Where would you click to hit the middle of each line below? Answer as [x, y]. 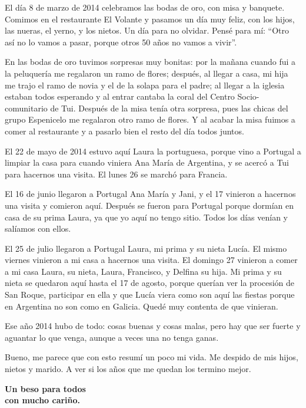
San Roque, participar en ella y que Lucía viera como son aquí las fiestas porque [150, 295]
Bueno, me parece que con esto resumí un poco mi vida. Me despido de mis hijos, [152, 357]
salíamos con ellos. [38, 228]
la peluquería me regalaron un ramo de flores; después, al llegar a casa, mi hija [147, 73]
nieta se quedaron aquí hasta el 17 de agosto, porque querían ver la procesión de [150, 283]
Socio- [248, 96]
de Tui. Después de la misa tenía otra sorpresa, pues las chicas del [169, 108]
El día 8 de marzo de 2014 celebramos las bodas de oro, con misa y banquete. [145, 7]
